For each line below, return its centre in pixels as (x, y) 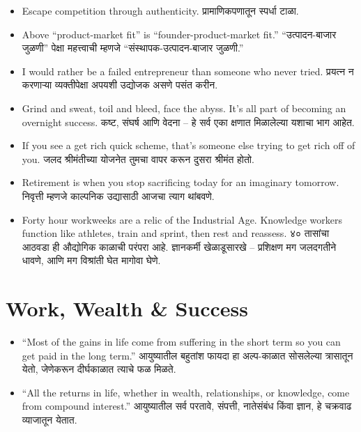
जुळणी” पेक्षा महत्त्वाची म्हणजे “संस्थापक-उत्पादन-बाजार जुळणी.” (133, 48)
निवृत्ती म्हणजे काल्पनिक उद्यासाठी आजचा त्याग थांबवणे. (118, 195)
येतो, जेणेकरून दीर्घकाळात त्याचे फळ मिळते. (99, 369)
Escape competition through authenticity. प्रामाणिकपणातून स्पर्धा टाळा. (160, 10)
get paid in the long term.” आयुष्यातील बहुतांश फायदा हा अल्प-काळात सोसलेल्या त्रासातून (187, 355)
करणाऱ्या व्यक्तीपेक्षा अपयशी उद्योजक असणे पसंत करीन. (120, 85)
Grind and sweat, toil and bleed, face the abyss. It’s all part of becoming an (184, 108)
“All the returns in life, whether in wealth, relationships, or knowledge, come (186, 392)
